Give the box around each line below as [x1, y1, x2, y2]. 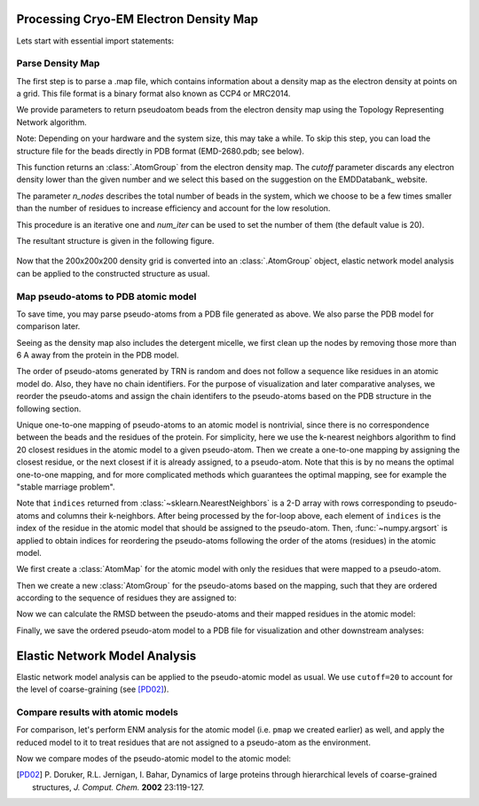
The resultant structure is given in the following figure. [16, 235, 215, 246]
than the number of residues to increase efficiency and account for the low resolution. [16, 203, 331, 214]
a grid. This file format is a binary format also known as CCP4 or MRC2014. [16, 89, 291, 99]
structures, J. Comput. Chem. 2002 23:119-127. [32, 781, 205, 793]
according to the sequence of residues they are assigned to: [16, 592, 237, 603]
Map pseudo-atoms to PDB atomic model [16, 290, 197, 302]
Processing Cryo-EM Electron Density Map [16, 12, 259, 27]
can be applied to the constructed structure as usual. [16, 268, 210, 278]
